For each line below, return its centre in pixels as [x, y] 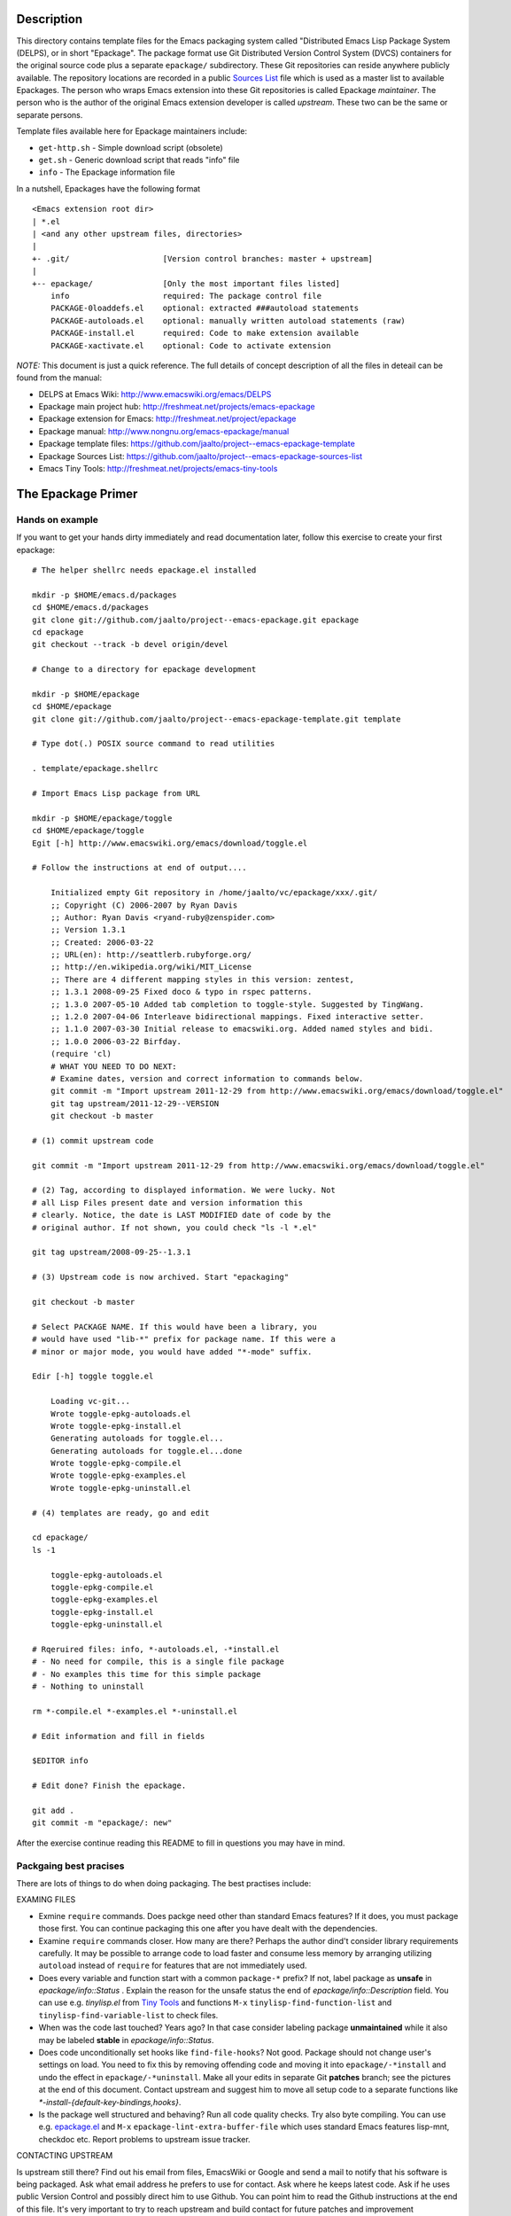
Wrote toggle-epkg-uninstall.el [120, 1488]
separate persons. [50, 114]
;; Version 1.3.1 [88, 930]
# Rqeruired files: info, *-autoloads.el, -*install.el [156, 1649]
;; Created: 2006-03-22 [102, 942]
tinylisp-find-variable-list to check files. [128, 2015]
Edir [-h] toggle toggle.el [93, 1377]
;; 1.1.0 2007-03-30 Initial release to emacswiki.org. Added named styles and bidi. [242, 1029]
